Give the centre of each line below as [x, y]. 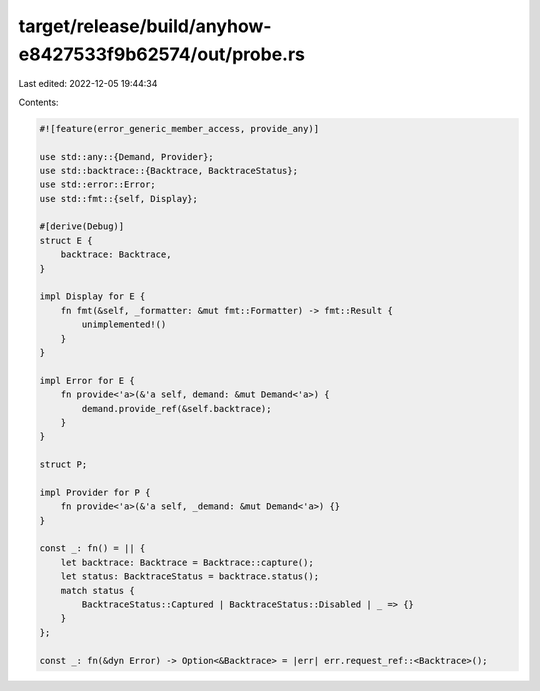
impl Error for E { [87, 380]
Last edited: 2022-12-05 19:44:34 [88, 84]
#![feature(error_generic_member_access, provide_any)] [179, 128]
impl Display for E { [92, 296]
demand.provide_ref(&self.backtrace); [176, 408]
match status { [97, 590]
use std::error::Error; [98, 184]
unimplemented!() [124, 324]
